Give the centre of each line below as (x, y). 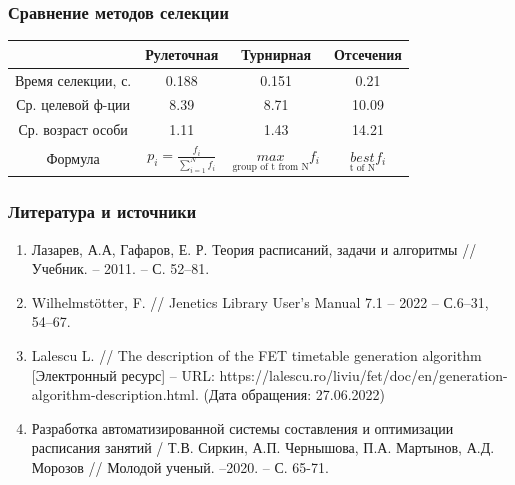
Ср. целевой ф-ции (73, 104)
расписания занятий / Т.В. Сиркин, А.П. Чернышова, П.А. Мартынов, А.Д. (263, 447)
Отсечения (367, 53)
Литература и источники (102, 211)
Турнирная (276, 53)
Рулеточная (182, 53)
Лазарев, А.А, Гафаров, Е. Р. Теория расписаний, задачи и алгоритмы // (254, 248)
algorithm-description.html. (115, 394)
